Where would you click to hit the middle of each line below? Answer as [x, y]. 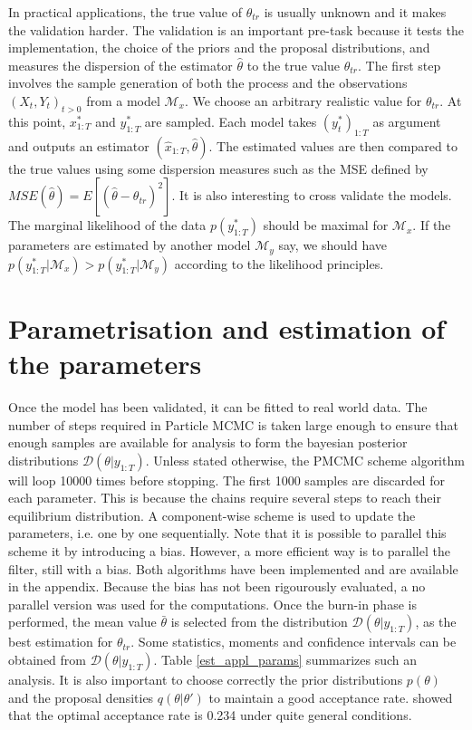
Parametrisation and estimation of [227, 327]
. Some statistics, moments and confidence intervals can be [294, 642]
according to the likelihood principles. [279, 263]
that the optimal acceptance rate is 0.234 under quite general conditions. [210, 715]
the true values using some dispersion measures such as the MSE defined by [218, 168]
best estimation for [61, 642]
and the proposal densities [81, 697]
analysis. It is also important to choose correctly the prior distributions [206, 680]
